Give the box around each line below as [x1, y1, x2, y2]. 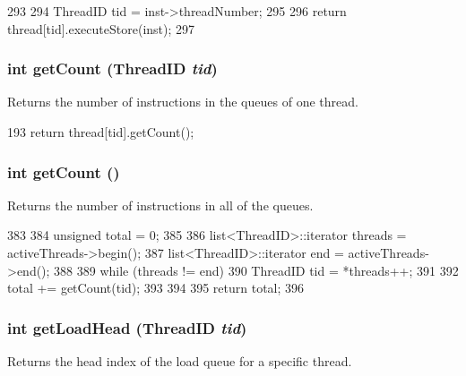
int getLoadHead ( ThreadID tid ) [7, 316, 247, 338]
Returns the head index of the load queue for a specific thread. [7, 352, 352, 370]
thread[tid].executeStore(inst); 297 [7, 19, 195, 38]
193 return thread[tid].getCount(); [7, 123, 194, 141]
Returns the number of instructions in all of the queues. [7, 195, 314, 214]
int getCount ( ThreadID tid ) [7, 57, 218, 80]
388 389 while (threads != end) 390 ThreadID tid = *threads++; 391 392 [54, 261, 459, 279]
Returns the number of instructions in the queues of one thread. [7, 92, 358, 111]
